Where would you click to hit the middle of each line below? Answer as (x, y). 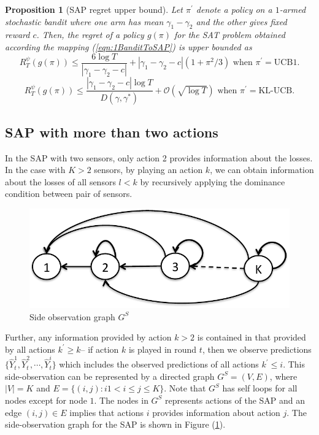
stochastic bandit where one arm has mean (84, 21)
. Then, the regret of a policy (90, 35)
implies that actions (107, 412)
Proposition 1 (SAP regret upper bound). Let (94, 9)
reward (17, 35)
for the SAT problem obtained (230, 35)
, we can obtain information (262, 170)
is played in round (163, 349)
